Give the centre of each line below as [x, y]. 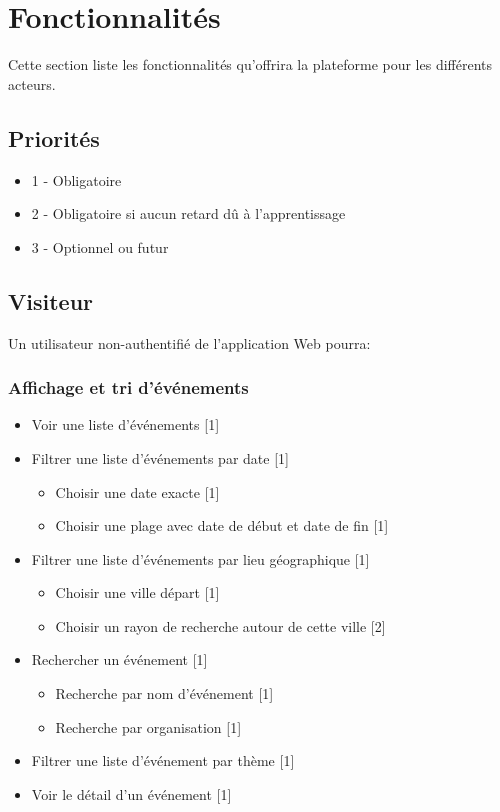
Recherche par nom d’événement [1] [164, 693]
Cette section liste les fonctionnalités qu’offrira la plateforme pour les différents [250, 64]
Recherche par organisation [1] [148, 726]
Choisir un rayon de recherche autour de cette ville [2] [220, 625]
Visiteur [51, 300]
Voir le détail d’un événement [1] [131, 793]
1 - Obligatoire [76, 179]
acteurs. [32, 83]
